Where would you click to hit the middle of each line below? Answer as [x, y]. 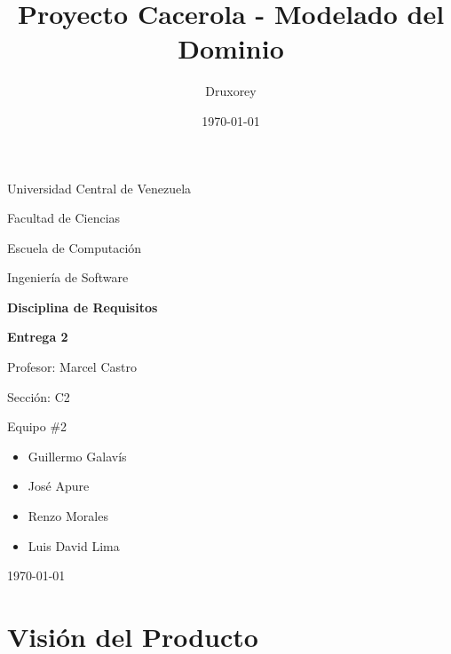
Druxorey [231, 91]
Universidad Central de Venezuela [99, 188]
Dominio [231, 48]
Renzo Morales [68, 516]
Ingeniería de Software [68, 277]
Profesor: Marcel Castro [72, 367]
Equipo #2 [37, 426]
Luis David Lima [74, 545]
